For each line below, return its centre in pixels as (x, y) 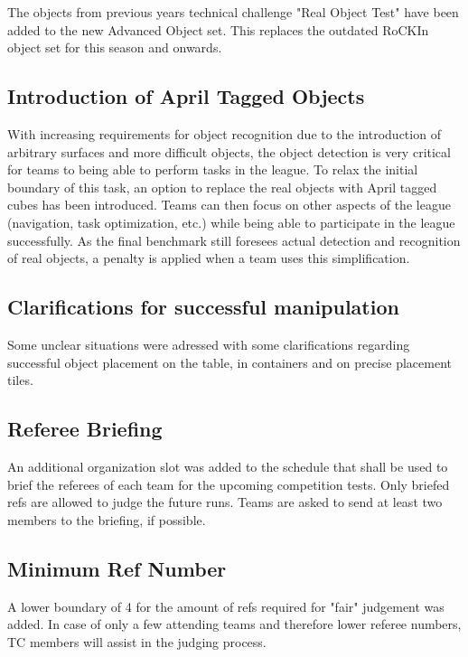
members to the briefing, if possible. (107, 519)
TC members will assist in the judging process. (137, 641)
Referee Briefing (85, 429)
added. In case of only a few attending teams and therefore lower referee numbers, (234, 624)
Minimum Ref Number (117, 568)
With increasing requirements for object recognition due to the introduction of (224, 133)
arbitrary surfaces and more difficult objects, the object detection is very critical (229, 151)
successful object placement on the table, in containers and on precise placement (229, 362)
